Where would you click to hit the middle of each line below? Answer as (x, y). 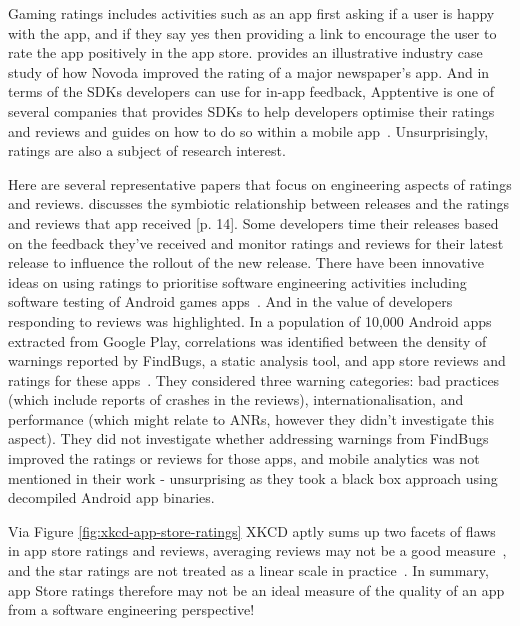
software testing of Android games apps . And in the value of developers (230, 301)
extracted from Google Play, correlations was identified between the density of (247, 340)
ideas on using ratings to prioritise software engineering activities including (237, 281)
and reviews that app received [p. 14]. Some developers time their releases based (253, 222)
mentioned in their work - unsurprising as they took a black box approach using (253, 477)
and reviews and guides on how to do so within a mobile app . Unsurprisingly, (248, 130)
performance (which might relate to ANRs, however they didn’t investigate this (251, 418)
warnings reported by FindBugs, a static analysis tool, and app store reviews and (257, 360)
